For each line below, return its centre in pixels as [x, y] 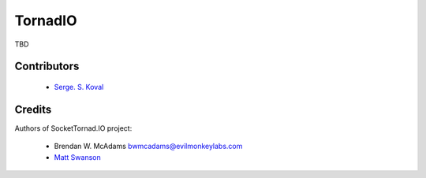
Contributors [47, 67]
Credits [33, 109]
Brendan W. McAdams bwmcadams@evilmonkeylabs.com [148, 146]
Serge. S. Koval [79, 87]
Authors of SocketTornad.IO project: [73, 128]
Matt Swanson [78, 157]
